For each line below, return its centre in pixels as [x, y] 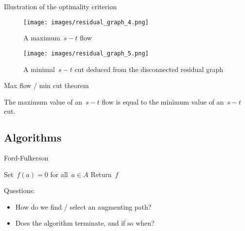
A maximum [42, 38]
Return [101, 174]
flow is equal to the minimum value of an [163, 101]
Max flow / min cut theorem [46, 85]
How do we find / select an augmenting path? [83, 206]
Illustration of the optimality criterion [61, 6]
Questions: [19, 190]
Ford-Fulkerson [26, 158]
